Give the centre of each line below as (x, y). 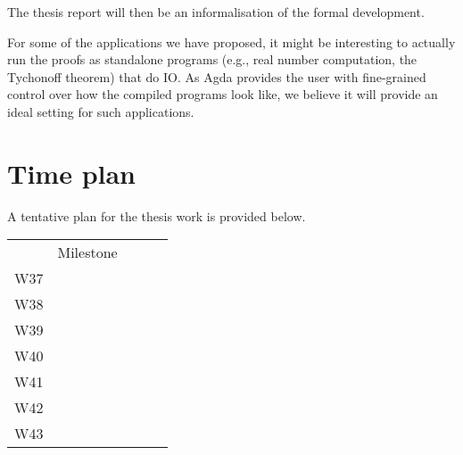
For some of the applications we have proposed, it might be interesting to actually (231, 41)
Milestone (87, 252)
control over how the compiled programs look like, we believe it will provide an (223, 94)
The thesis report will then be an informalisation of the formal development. (216, 12)
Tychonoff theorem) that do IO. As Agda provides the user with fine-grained (217, 76)
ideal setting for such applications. (101, 111)
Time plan (72, 173)
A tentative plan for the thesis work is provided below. (157, 215)
